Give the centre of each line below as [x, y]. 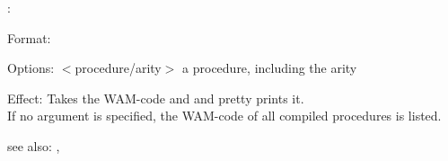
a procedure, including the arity [270, 68]
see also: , [34, 145]
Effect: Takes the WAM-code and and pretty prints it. [156, 98]
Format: [29, 37]
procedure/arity [118, 68]
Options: [31, 68]
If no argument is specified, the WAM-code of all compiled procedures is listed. [224, 116]
